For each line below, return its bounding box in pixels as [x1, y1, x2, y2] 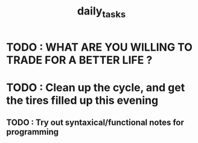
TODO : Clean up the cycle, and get [6, 80, 185, 94]
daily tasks [77, 4, 126, 20]
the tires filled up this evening [6, 94, 159, 107]
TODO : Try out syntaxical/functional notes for [6, 118, 184, 128]
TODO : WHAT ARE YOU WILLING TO [6, 40, 193, 54]
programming [6, 127, 59, 137]
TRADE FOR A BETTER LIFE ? [6, 53, 153, 67]
